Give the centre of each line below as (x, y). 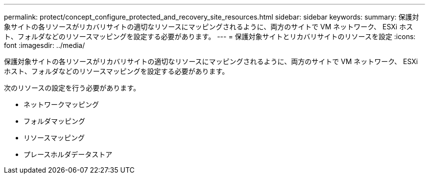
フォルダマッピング (54, 121)
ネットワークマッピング (61, 104)
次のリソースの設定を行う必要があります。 (72, 88)
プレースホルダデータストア (68, 154)
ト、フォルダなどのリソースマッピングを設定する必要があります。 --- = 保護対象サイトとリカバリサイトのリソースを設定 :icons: (210, 36)
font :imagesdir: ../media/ (45, 45)
